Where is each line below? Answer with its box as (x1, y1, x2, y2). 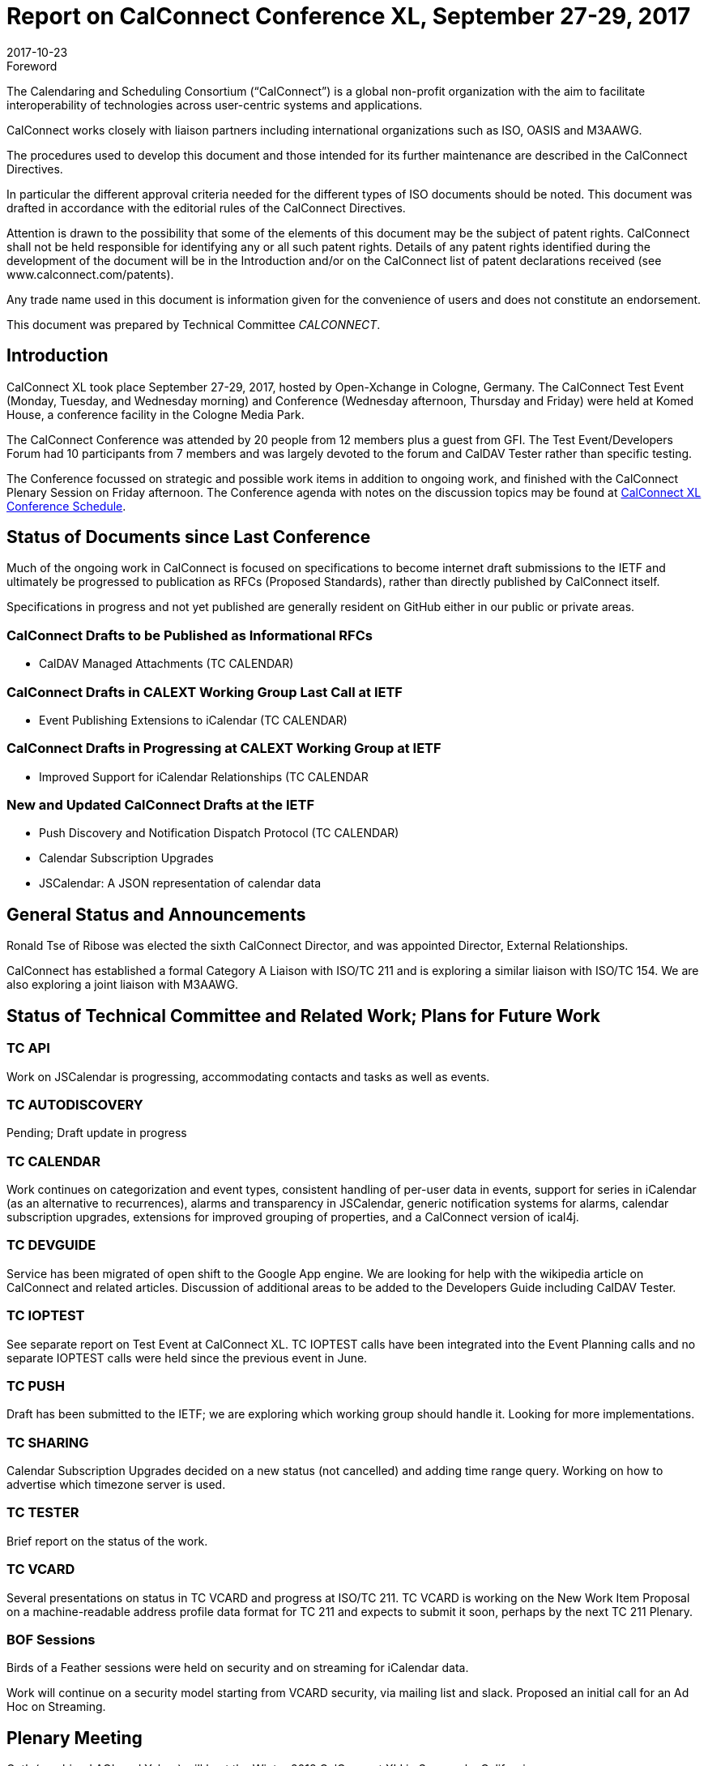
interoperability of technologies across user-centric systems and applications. (6, 97, 423, 112)
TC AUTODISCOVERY (6, 1096, 143, 1113)
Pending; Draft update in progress (6, 1126, 187, 1140)
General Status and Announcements (6, 904, 306, 925)
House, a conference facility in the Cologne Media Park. (6, 407, 305, 421)
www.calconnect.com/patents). (6, 267, 174, 281)
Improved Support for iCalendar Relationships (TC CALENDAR (39, 769, 369, 784)
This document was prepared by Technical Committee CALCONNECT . (6, 317, 381, 331)
